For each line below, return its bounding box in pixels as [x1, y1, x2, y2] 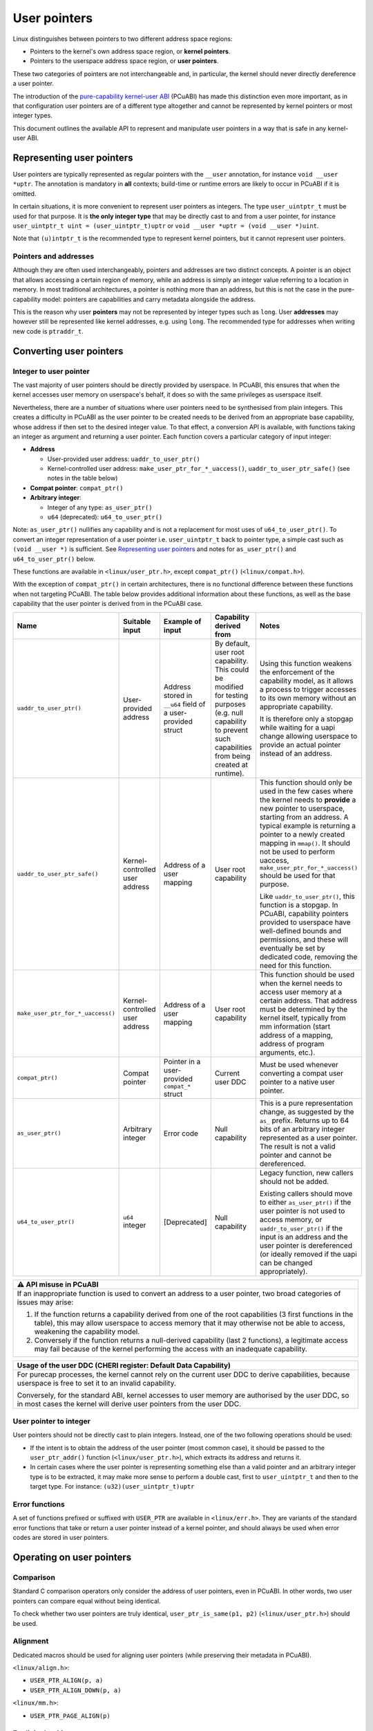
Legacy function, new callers [259, 1167, 354, 1177]
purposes [214, 699, 246, 709]
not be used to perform [259, 847, 335, 856]
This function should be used [259, 969, 355, 979]
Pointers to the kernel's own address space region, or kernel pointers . [30, 47, 231, 55]
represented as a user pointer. [259, 1133, 358, 1142]
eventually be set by [259, 943, 325, 953]
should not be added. [259, 1176, 329, 1186]
